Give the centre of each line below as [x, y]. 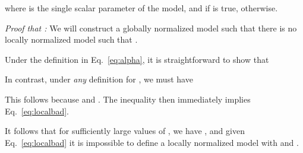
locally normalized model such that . [71, 39]
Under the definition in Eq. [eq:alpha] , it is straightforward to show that [137, 59]
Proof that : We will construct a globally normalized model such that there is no [151, 28]
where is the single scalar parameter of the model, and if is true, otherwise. [141, 8]
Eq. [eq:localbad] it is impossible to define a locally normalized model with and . [152, 142]
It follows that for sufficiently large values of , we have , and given [125, 131]
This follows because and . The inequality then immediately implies [128, 99]
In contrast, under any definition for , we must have [99, 79]
